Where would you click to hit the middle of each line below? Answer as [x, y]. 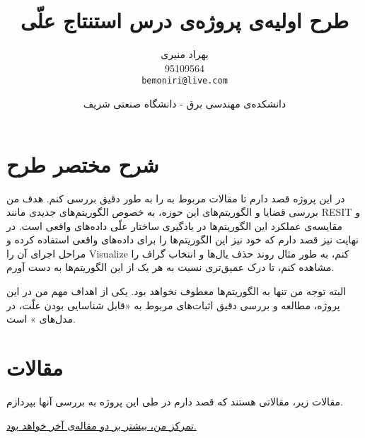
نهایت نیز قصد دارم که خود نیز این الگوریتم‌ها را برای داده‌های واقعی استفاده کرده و [182, 240]
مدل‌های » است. [41, 319]
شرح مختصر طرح [83, 164]
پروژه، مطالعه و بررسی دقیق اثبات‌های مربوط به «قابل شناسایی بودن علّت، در [173, 305]
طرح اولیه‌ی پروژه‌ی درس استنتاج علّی [185, 20]
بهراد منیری [185, 54]
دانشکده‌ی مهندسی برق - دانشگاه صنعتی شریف [185, 103]
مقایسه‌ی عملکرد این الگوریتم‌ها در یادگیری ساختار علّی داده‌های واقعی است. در [175, 225]
